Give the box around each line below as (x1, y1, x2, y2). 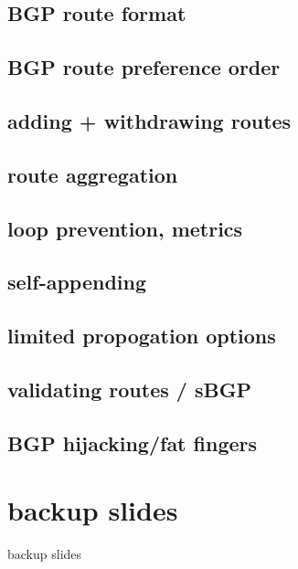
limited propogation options (7, 321, 276, 350)
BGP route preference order (7, 53, 281, 81)
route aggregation (7, 160, 178, 188)
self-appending (7, 268, 147, 296)
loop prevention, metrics (7, 214, 243, 242)
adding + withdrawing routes (7, 106, 292, 134)
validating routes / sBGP (7, 374, 252, 403)
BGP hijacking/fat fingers (7, 428, 258, 457)
